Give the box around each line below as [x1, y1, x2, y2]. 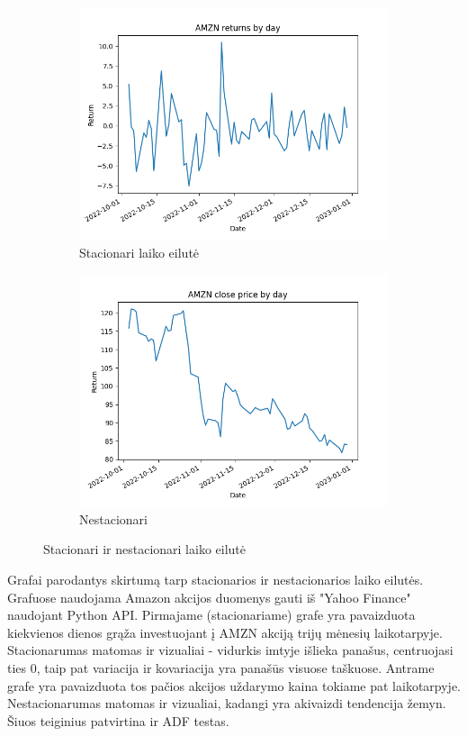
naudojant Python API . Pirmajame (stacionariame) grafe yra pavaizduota [7, 605, 416, 624]
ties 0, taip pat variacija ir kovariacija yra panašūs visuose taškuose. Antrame [7, 658, 435, 677]
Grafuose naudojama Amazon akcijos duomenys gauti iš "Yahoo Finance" [7, 587, 411, 606]
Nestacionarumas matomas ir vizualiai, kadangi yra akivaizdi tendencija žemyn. [7, 694, 446, 713]
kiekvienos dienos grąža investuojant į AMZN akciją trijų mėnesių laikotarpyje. [7, 622, 443, 641]
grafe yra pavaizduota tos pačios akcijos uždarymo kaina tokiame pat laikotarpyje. [7, 676, 462, 695]
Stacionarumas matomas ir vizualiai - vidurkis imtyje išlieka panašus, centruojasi [7, 641, 454, 659]
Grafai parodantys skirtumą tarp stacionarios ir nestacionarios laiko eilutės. [7, 569, 424, 588]
